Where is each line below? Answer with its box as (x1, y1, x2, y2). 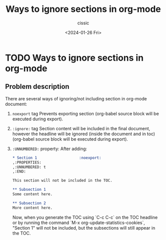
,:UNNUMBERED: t (12, 164, 46, 169)
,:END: (12, 169, 26, 174)
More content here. (12, 205, 53, 210)
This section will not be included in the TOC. (12, 178, 112, 183)
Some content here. (12, 192, 53, 197)
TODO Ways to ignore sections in (5, 52, 144, 63)
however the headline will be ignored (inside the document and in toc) (12, 131, 155, 137)
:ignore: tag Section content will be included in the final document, (12, 125, 150, 131)
